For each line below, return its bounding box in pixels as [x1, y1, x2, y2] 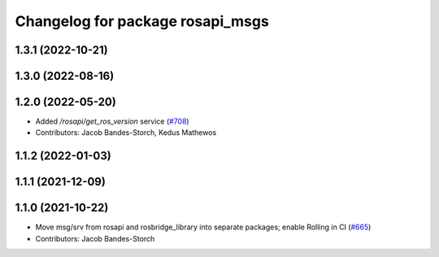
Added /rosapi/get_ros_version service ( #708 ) [35, 116, 190, 126]
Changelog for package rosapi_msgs [15, 12, 270, 30]
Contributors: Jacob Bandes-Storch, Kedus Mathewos [35, 128, 217, 137]
